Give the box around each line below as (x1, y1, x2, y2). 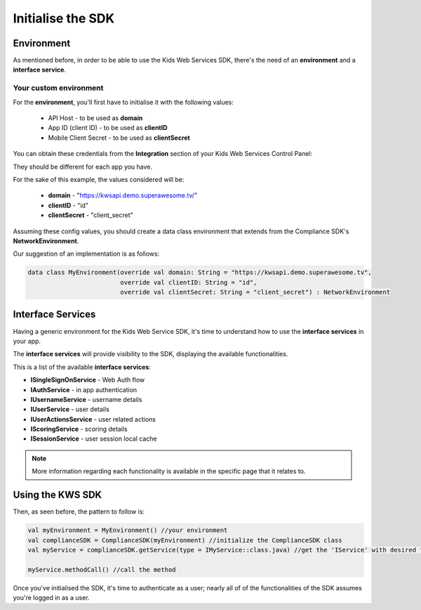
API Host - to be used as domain (48, 113, 143, 122)
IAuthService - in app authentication (30, 385, 138, 394)
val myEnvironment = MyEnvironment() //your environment (27, 526, 228, 534)
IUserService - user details (30, 405, 110, 414)
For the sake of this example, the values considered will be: (13, 175, 185, 183)
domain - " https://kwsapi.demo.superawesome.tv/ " (48, 191, 198, 200)
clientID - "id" (48, 201, 89, 209)
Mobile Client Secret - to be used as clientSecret (48, 134, 191, 142)
